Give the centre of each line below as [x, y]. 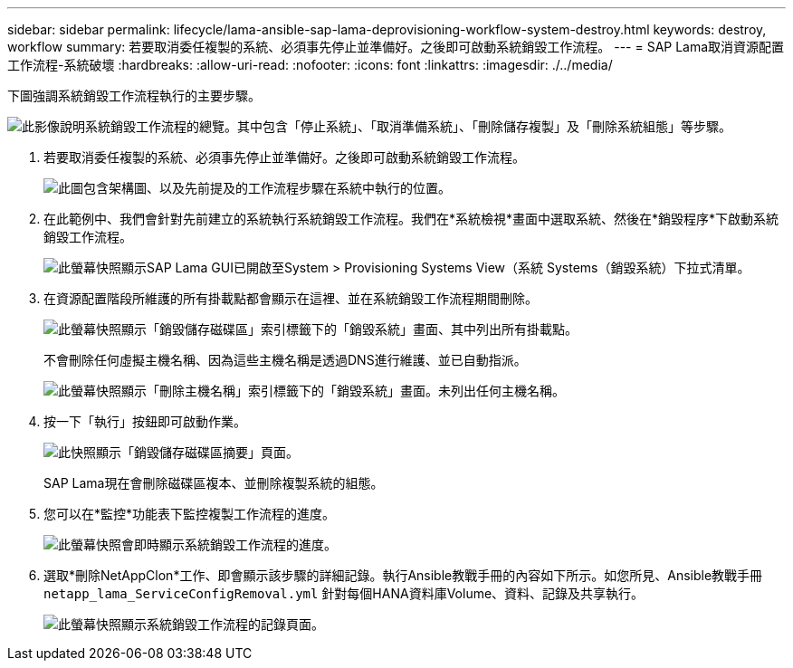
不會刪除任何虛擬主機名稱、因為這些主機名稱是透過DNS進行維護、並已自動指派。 [285, 360]
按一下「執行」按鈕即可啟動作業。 [145, 421]
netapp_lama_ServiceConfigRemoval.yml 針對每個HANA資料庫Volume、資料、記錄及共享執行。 [344, 593]
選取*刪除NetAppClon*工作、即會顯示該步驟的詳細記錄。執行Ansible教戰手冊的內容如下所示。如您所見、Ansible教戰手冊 [403, 575]
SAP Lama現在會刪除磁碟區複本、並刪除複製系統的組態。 [214, 483]
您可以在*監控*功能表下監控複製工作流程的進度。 [190, 514]
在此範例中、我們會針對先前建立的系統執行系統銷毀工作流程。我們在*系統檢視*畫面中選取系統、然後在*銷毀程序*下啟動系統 [411, 219]
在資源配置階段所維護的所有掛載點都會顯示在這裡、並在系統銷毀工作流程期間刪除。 [291, 298]
